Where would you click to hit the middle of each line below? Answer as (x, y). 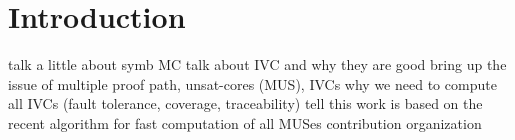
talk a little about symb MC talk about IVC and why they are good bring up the (257, 64)
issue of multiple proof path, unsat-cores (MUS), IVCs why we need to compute (252, 83)
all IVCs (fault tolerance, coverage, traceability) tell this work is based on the (245, 103)
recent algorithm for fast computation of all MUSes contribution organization (245, 122)
